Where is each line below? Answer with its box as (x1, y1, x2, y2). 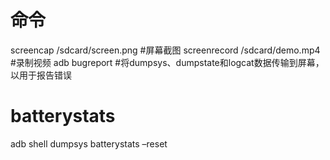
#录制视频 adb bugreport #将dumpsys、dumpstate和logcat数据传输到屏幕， (10, 56, 325, 68)
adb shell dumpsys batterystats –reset (10, 137, 168, 150)
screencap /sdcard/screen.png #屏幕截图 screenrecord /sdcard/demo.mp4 (10, 44, 321, 56)
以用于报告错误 (10, 69, 72, 81)
